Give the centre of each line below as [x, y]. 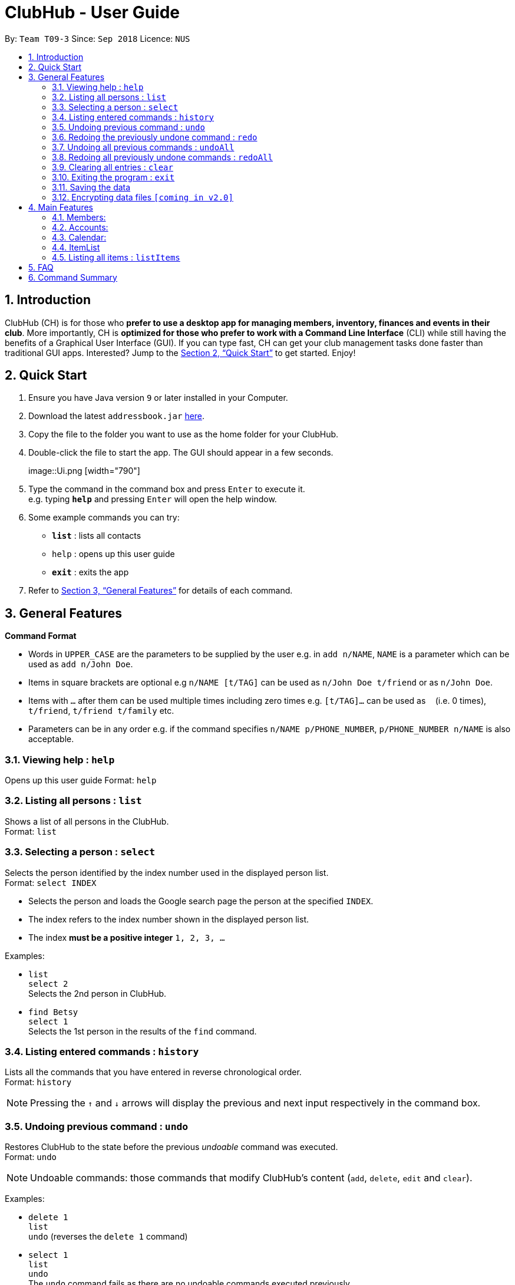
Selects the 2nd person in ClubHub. [98, 993]
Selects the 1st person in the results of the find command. [143, 1031]
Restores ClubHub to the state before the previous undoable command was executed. [171, 1147]
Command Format [41, 636]
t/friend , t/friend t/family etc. [101, 711]
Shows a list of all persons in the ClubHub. [87, 821]
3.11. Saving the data [91, 187]
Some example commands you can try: [104, 518]
